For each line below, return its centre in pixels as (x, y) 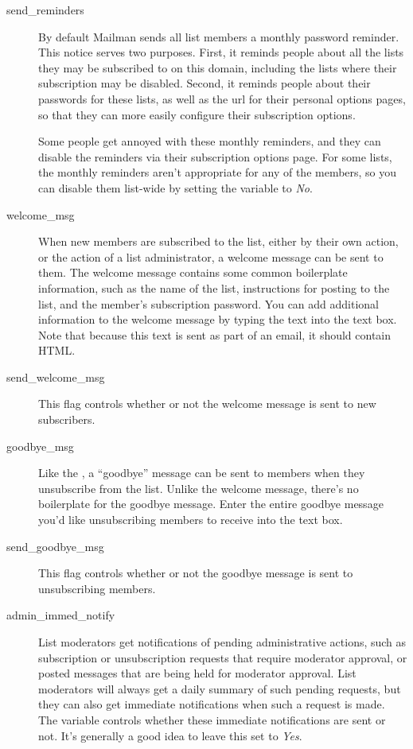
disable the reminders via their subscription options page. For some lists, (215, 156)
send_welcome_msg (56, 376)
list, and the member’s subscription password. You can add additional (209, 303)
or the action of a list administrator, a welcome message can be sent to (211, 256)
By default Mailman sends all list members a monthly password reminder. (219, 36)
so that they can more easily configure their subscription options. (197, 114)
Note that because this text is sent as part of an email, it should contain (215, 334)
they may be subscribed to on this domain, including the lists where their (218, 67)
